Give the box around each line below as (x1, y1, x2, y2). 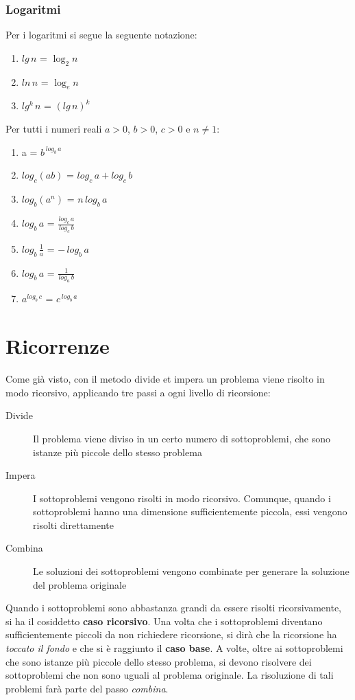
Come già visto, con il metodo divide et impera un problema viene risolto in (5, 372, 325, 386)
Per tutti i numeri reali (5, 122, 102, 135)
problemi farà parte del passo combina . (5, 681, 169, 695)
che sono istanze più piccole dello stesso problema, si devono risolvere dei (5, 654, 312, 668)
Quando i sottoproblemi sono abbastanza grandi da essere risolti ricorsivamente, (5, 600, 341, 615)
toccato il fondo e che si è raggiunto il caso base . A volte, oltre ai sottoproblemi (5, 641, 343, 655)
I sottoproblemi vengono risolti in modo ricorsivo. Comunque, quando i (33, 490, 331, 505)
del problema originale (33, 577, 127, 591)
